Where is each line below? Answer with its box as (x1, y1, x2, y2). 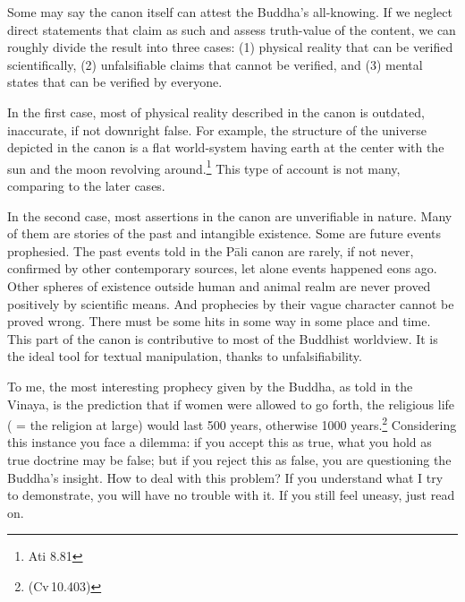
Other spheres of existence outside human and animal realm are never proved (7, 276, 431, 295)
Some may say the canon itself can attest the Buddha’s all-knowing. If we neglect (7, 3, 452, 21)
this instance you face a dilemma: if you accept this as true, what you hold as (7, 433, 432, 451)
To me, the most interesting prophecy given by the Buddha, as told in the (7, 376, 413, 395)
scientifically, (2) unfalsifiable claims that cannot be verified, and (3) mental (7, 55, 423, 73)
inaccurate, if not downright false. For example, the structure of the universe (7, 120, 427, 139)
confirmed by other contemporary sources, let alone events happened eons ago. (7, 259, 437, 278)
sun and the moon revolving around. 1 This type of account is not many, (7, 156, 401, 177)
